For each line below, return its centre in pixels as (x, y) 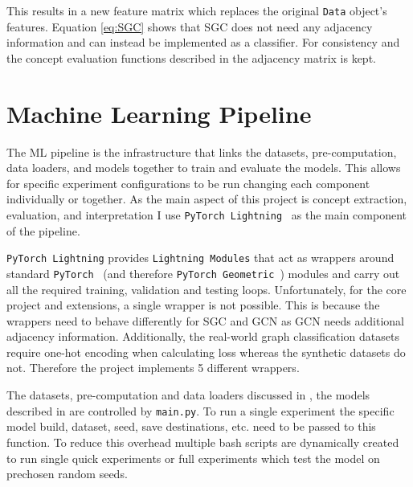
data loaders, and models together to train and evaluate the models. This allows (204, 168)
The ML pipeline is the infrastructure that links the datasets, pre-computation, (202, 151)
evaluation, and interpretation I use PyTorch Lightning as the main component (206, 214)
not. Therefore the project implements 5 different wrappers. (153, 368)
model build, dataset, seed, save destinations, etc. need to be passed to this (191, 426)
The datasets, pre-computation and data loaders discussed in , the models (188, 395)
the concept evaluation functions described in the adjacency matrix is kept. (191, 57)
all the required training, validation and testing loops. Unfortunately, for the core (206, 289)
